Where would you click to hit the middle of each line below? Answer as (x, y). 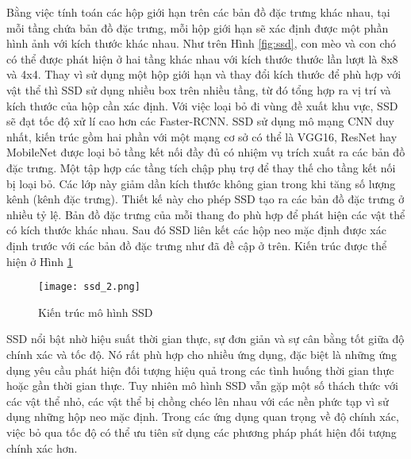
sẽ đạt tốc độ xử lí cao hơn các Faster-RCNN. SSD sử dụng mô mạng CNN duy (200, 121)
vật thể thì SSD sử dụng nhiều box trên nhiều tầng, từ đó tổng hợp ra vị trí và (199, 89)
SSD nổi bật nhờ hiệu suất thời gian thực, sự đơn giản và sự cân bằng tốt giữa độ (205, 339)
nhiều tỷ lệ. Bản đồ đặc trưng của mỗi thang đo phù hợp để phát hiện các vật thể (206, 214)
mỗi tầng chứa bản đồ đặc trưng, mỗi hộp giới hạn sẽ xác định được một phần (198, 27)
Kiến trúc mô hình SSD (96, 312)
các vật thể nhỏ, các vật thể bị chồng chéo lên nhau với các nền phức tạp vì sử (198, 401)
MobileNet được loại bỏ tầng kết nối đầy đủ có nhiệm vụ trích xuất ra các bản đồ (206, 152)
